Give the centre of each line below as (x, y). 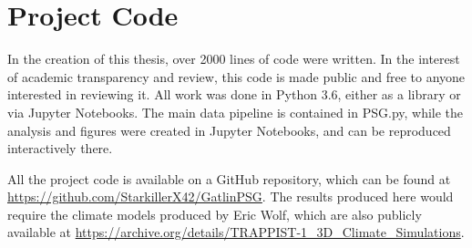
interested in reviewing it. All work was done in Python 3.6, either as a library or (234, 94)
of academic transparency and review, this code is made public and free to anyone (236, 76)
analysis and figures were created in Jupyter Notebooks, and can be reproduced (229, 130)
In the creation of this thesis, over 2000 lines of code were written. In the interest (234, 59)
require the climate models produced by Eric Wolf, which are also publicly (215, 214)
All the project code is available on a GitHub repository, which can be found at (229, 178)
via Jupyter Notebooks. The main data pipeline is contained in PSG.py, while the (236, 112)
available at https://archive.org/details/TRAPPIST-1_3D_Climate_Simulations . (236, 232)
